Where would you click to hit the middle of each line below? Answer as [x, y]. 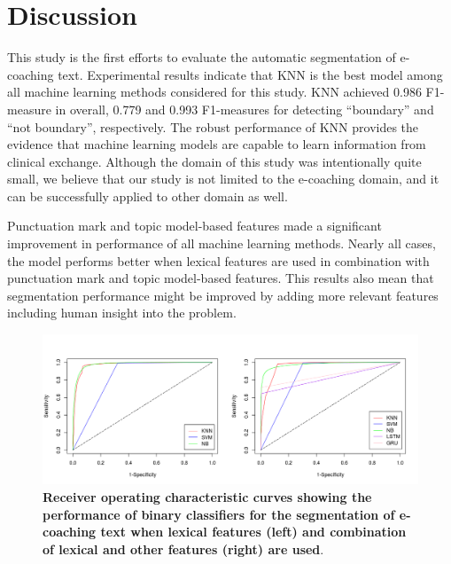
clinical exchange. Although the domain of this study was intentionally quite [214, 161]
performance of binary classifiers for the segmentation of [219, 514]
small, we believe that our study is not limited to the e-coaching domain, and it [223, 179]
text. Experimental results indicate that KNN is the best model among [250, 74]
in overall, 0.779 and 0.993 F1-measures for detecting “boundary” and [245, 109]
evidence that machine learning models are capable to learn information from [217, 144]
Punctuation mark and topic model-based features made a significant [194, 226]
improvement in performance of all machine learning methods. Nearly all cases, [222, 243]
